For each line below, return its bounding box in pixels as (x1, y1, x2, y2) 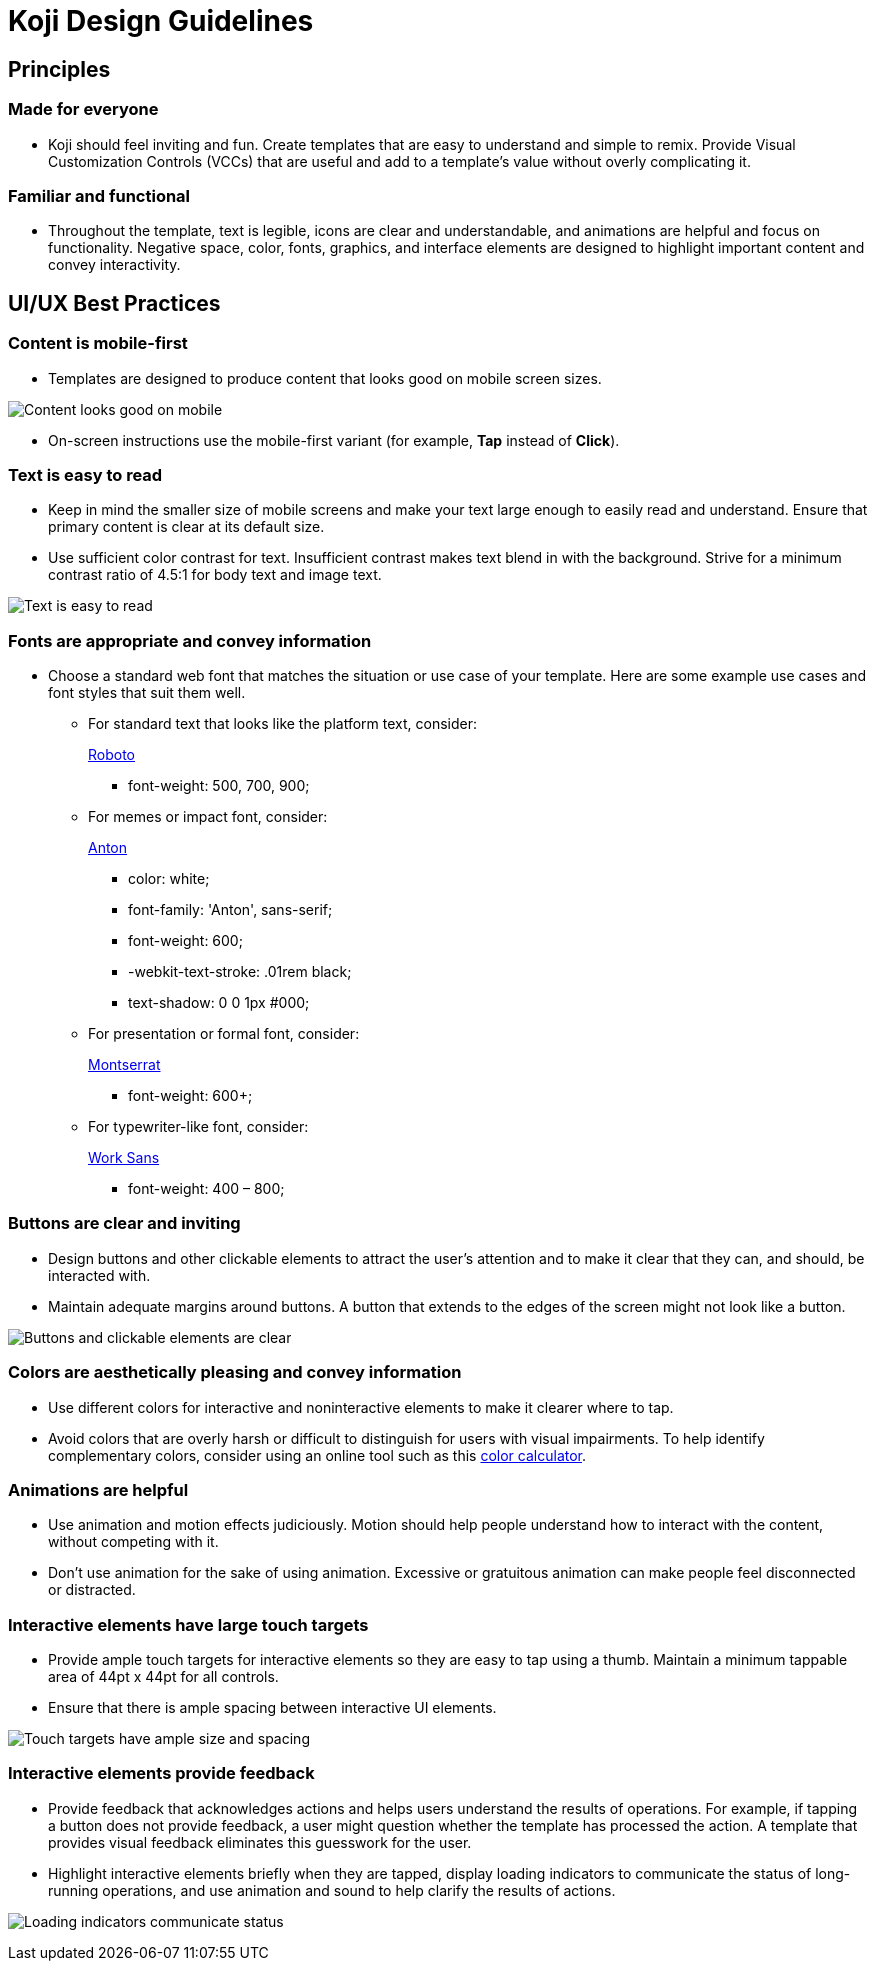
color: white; (128, 870, 210, 888)
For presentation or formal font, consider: (88, 1025, 360, 1043)
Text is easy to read (8, 464, 163, 485)
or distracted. (48, 1581, 136, 1599)
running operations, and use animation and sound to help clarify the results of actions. (48, 1881, 616, 1899)
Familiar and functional (8, 185, 191, 206)
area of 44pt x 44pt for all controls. (48, 1668, 279, 1686)
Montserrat (88, 1056, 161, 1074)
